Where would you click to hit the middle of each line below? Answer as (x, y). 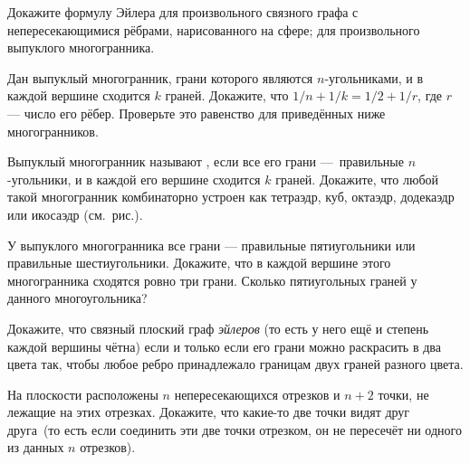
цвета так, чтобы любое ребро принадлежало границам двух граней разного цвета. (235, 364)
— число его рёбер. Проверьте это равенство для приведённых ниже (197, 113)
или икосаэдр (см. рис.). (75, 214)
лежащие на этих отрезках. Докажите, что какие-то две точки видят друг (209, 412)
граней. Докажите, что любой (357, 179)
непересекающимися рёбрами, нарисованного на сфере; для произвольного (214, 29)
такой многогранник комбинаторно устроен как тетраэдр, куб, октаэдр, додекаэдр (231, 197)
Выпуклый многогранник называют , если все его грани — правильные (206, 161)
